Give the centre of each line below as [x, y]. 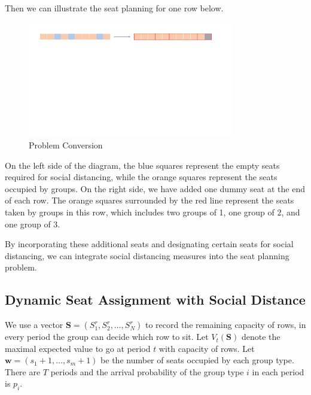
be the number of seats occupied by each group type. [197, 360]
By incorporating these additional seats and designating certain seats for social [149, 244]
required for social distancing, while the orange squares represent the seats [141, 177]
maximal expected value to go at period [78, 348]
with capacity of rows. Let [207, 348]
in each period [278, 371]
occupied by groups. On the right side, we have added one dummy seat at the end [155, 188]
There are [23, 371]
